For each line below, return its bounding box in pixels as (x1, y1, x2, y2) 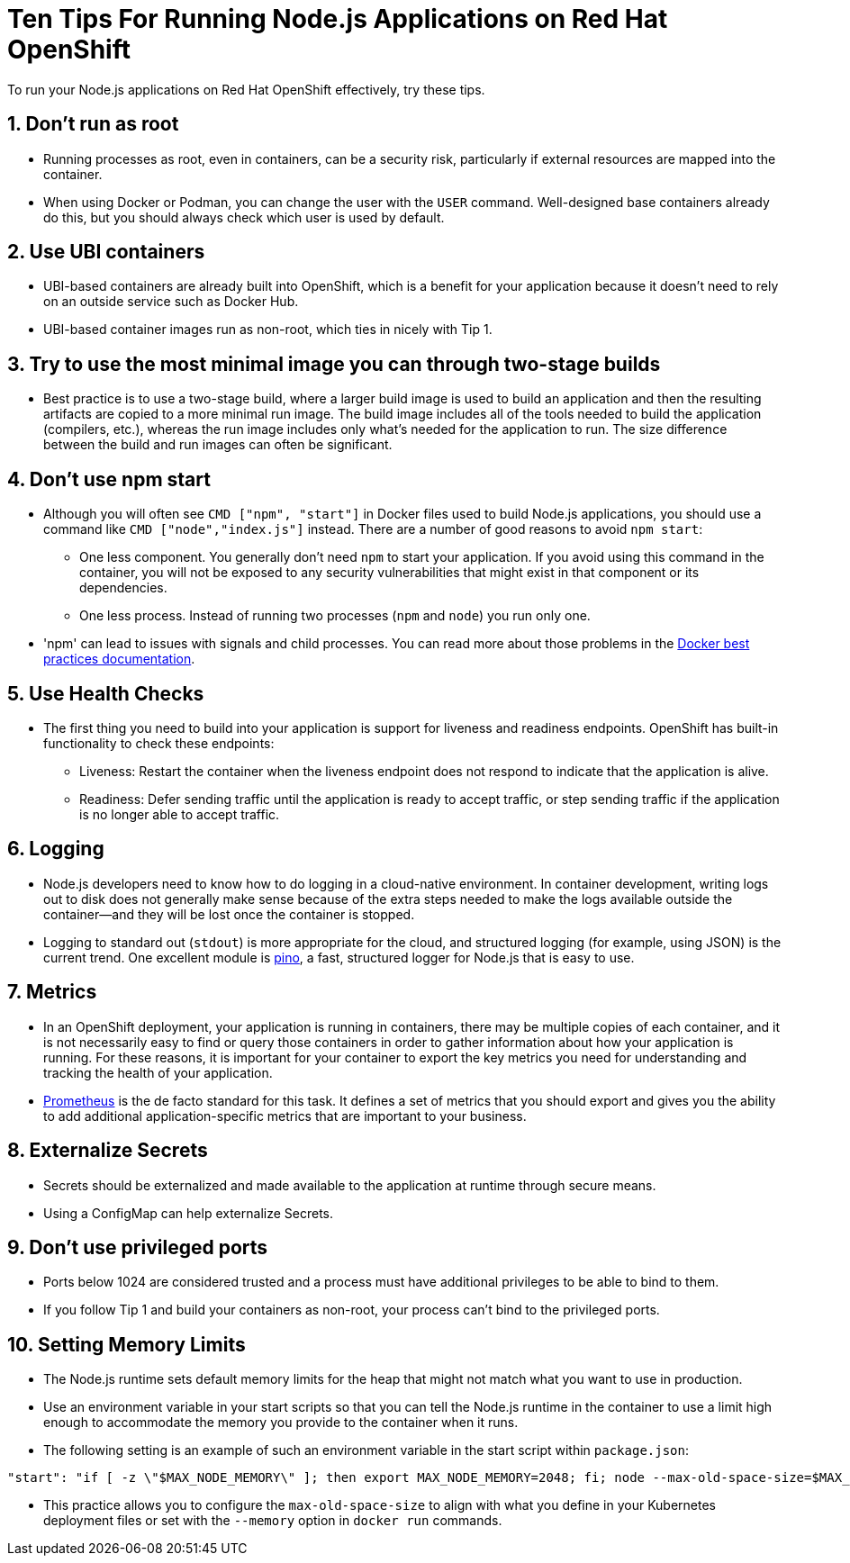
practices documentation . (43, 651, 195, 667)
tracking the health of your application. (43, 1064, 273, 1080)
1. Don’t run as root (7, 113, 179, 136)
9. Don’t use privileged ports (7, 1235, 268, 1259)
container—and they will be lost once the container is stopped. (43, 906, 415, 922)
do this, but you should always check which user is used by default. (43, 209, 445, 225)
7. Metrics (7, 980, 97, 1004)
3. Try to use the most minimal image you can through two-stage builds (7, 352, 661, 375)
